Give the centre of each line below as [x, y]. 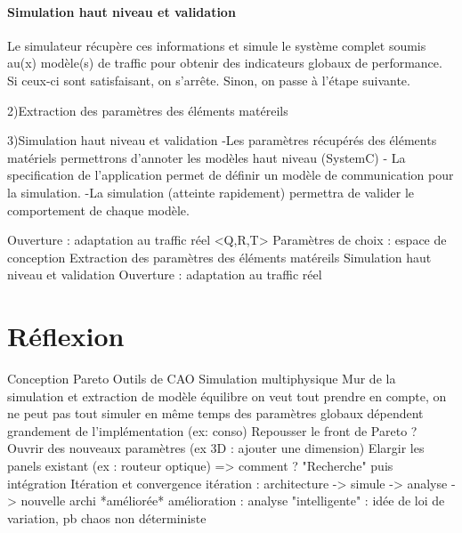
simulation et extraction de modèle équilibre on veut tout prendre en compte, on [227, 396]
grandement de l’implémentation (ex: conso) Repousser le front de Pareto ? [212, 430]
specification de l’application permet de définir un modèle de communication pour [231, 175]
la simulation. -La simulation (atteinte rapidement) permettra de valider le [211, 192]
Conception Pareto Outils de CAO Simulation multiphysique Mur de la [202, 379]
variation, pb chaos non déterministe [107, 517]
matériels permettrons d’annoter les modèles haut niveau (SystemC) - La [207, 157]
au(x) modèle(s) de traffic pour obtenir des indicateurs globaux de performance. [225, 63]
